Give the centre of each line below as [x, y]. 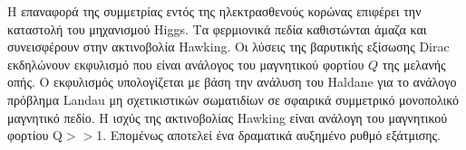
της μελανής [414, 64]
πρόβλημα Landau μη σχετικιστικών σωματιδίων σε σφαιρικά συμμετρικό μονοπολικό [233, 99]
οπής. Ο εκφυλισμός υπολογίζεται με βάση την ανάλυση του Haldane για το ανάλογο [232, 82]
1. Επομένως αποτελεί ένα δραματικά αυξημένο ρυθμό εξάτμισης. [268, 135]
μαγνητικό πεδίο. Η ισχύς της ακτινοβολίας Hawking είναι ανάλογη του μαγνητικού [228, 117]
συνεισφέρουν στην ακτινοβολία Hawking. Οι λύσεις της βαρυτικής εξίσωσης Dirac [228, 47]
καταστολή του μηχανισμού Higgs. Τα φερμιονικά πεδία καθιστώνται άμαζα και [217, 28]
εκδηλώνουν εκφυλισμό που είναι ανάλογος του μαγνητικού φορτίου [186, 64]
